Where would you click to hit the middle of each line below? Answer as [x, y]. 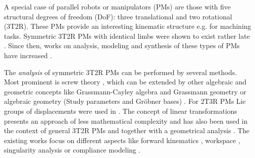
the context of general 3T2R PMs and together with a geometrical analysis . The [127, 130]
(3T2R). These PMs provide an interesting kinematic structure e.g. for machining [128, 26]
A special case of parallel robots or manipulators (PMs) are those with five [117, 6]
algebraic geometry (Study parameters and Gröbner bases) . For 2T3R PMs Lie [125, 101]
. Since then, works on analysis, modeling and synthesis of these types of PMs [122, 45]
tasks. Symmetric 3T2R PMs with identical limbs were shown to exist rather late [127, 36]
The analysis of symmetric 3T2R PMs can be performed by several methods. [121, 72]
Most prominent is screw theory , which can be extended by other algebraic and [125, 82]
